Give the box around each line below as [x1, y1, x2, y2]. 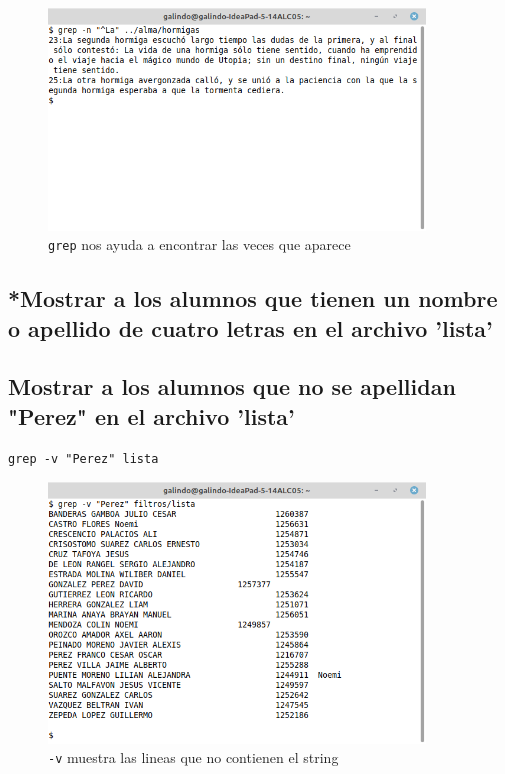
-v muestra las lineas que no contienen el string [48, 747, 339, 768]
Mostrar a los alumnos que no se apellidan [8, 371, 456, 402]
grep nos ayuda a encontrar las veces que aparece [48, 234, 351, 255]
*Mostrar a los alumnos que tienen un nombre [8, 283, 498, 314]
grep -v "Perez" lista [8, 451, 159, 466]
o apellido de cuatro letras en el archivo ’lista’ [8, 312, 493, 343]
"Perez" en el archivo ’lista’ [8, 400, 295, 431]
